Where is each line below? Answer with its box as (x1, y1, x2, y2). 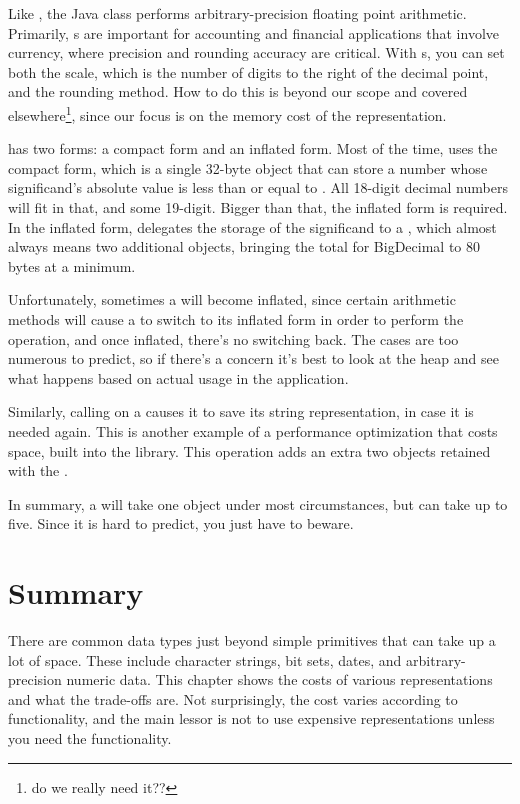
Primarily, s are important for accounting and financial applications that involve (8, 22, 500, 43)
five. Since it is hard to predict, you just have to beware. (8, 513, 354, 534)
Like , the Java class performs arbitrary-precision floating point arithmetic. (8, 3, 467, 23)
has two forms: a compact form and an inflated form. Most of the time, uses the (8, 138, 498, 159)
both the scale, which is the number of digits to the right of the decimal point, (8, 61, 489, 82)
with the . (8, 460, 68, 481)
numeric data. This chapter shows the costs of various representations (66, 669, 493, 690)
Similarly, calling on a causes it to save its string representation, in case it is (8, 401, 474, 422)
